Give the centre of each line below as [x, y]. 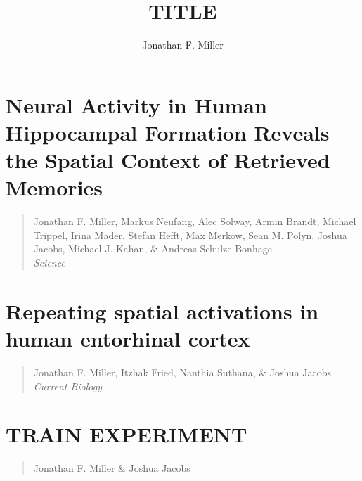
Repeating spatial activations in [162, 310]
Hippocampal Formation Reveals [168, 132]
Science [49, 262]
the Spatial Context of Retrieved [168, 160]
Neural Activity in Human [136, 104]
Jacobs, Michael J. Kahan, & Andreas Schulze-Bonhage [153, 249]
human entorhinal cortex [128, 338]
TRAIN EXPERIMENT [127, 434]
